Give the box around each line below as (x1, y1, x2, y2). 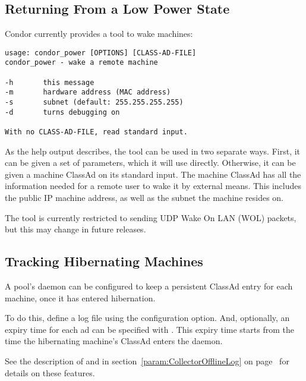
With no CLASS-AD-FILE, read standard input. (5, 128, 188, 137)
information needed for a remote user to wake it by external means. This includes (5, 180, 302, 192)
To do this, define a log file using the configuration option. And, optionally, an (5, 311, 290, 324)
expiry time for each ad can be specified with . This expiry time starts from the (5, 323, 294, 335)
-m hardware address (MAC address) (5, 88, 171, 97)
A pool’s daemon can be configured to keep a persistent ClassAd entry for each (5, 280, 293, 292)
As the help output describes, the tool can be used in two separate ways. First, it (5, 144, 301, 157)
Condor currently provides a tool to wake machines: (5, 27, 193, 40)
